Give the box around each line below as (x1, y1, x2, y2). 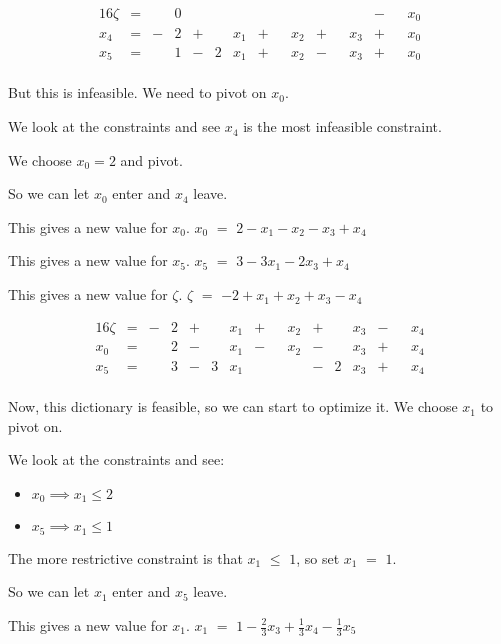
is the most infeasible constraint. (243, 116, 442, 137)
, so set (296, 547, 340, 568)
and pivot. (120, 149, 183, 170)
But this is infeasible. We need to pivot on (8, 82, 267, 103)
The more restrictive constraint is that (8, 547, 243, 568)
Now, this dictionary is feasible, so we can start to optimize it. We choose (8, 396, 458, 417)
